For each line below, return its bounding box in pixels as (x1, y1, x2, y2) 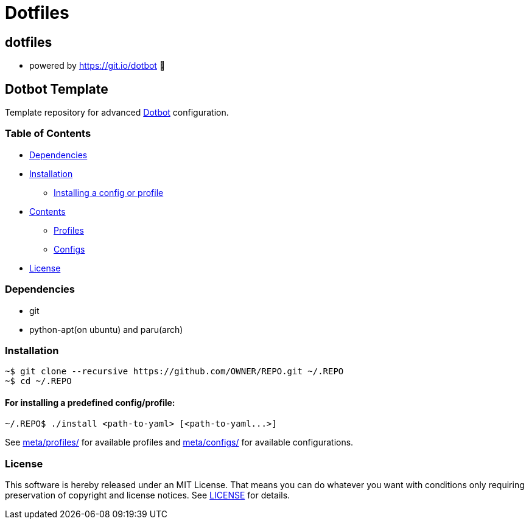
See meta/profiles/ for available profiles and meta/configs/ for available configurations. (5, 437, 354, 448)
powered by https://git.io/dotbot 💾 (29, 60, 166, 71)
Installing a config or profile (54, 187, 164, 198)
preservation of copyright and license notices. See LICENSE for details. (5, 490, 290, 501)
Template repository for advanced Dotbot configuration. (5, 107, 229, 118)
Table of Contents (5, 127, 91, 140)
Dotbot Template (5, 81, 108, 97)
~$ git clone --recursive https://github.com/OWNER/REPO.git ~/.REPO (5, 366, 344, 377)
